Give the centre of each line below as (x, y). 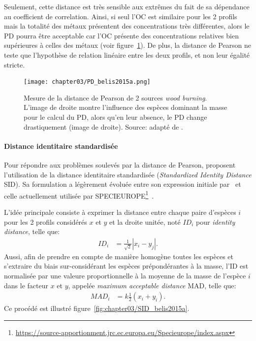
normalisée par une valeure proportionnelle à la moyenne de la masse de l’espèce (125, 276)
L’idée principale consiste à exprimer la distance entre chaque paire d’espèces (120, 212)
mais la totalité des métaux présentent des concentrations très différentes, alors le (127, 26)
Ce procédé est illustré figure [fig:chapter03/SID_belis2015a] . (97, 308)
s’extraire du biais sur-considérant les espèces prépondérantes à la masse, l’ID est (126, 266)
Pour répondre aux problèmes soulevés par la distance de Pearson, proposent (120, 164)
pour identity (216, 222)
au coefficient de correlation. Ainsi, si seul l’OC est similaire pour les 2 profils (121, 16)
